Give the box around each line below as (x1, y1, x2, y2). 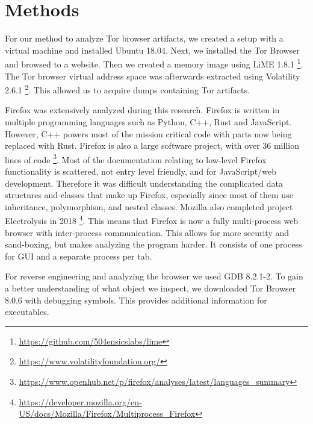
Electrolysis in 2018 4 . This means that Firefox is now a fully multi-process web (5, 213, 299, 227)
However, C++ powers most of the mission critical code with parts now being (5, 127, 292, 140)
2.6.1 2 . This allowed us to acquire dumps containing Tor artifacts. (5, 82, 250, 96)
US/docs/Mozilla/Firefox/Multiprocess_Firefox (19, 407, 196, 420)
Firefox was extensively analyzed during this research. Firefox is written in (5, 104, 280, 116)
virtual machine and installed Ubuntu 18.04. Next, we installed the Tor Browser (5, 43, 300, 56)
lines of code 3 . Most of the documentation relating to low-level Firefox (5, 151, 267, 166)
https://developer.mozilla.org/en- (19, 395, 142, 408)
